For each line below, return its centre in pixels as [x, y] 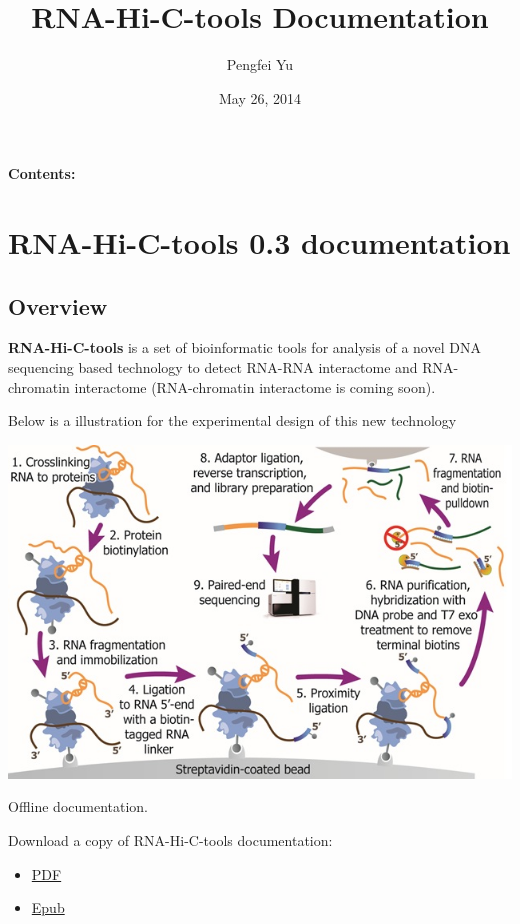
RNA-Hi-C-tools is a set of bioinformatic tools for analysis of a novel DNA [244, 347]
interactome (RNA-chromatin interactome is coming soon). [255, 386]
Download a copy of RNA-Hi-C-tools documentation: [170, 839]
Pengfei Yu [260, 64]
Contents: [42, 173]
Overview [58, 305]
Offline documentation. [78, 806]
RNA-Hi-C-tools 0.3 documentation [259, 242]
